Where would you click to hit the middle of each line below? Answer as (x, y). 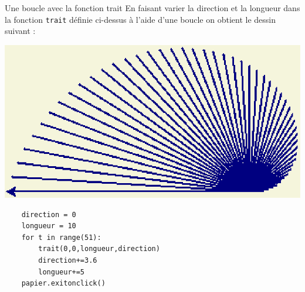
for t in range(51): (61, 237)
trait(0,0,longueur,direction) (99, 249)
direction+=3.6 (68, 260)
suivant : (20, 31)
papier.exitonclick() (63, 284)
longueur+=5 (62, 272)
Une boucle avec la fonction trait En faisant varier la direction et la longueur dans (152, 8)
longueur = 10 (49, 226)
